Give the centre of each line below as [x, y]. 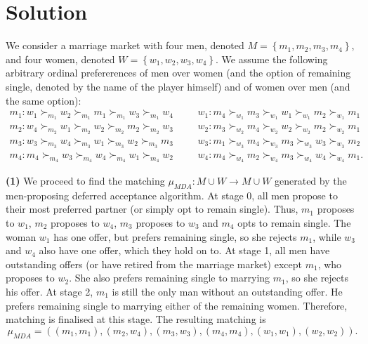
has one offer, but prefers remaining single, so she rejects [175, 236]
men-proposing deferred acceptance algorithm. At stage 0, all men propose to [172, 195]
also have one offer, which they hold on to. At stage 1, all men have [184, 250]
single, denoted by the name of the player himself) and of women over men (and [178, 86]
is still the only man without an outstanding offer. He [227, 291]
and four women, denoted [60, 59]
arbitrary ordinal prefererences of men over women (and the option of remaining [178, 73]
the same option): [44, 100]
